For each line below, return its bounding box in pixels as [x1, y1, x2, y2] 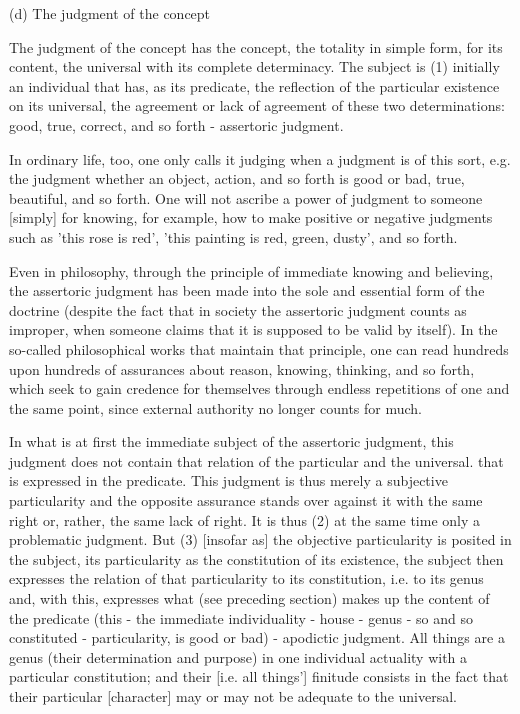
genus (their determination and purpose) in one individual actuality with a [9, 646, 468, 667]
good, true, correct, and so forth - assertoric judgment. [9, 114, 344, 135]
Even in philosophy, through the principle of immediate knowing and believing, [9, 260, 494, 281]
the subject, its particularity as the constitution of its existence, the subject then [9, 548, 504, 569]
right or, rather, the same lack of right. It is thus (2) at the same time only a [9, 509, 481, 530]
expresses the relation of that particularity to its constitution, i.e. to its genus [9, 568, 484, 589]
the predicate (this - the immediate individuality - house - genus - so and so [9, 607, 473, 628]
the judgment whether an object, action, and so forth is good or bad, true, [9, 168, 465, 189]
